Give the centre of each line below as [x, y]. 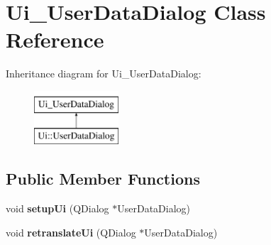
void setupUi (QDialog [57, 208]
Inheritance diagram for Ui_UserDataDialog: [104, 73]
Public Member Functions [103, 179]
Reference [55, 39]
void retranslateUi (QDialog [71, 232]
